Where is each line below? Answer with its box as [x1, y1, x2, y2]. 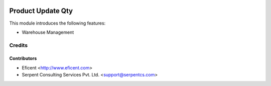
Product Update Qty [9, 7, 73, 15]
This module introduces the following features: [9, 20, 106, 26]
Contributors [9, 55, 37, 61]
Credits [9, 42, 28, 49]
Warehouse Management [22, 29, 74, 35]
